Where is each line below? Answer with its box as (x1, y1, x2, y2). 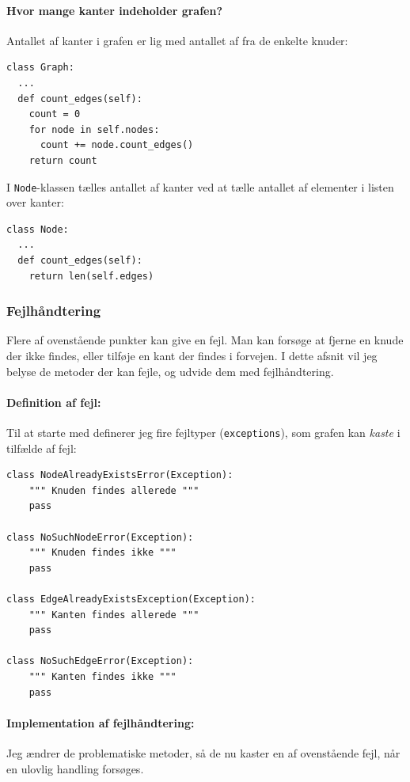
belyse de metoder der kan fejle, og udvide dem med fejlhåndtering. (6, 363, 334, 379)
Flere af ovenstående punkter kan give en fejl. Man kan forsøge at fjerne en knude (6, 332, 404, 348)
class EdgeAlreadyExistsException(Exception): (6, 593, 256, 605)
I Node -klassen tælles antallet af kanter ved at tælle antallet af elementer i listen (6, 178, 394, 195)
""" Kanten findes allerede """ (28, 609, 199, 621)
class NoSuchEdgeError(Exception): (6, 655, 194, 667)
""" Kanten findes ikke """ (28, 670, 177, 682)
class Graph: (6, 62, 74, 74)
